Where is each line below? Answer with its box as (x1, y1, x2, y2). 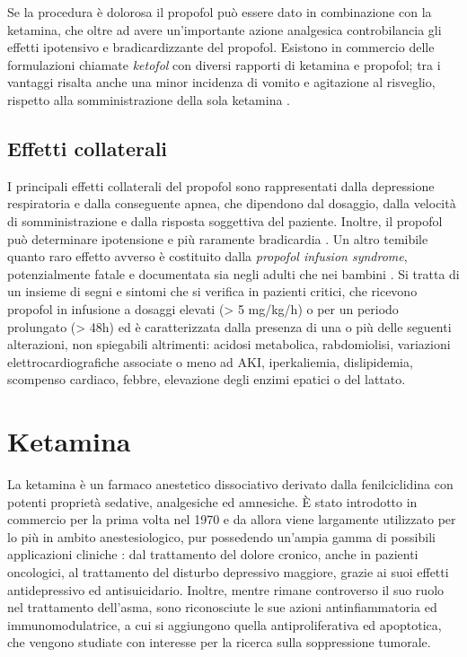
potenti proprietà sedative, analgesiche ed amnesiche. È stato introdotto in (7, 492, 418, 511)
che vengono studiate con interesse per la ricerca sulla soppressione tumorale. (7, 633, 431, 652)
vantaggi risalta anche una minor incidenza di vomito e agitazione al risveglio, (7, 73, 436, 92)
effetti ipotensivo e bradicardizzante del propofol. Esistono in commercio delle (7, 38, 435, 57)
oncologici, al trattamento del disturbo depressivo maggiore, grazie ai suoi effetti (7, 562, 449, 581)
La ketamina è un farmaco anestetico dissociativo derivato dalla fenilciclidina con (7, 475, 454, 494)
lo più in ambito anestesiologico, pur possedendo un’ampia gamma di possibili (7, 527, 436, 546)
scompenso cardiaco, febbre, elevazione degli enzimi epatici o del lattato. (7, 370, 406, 389)
